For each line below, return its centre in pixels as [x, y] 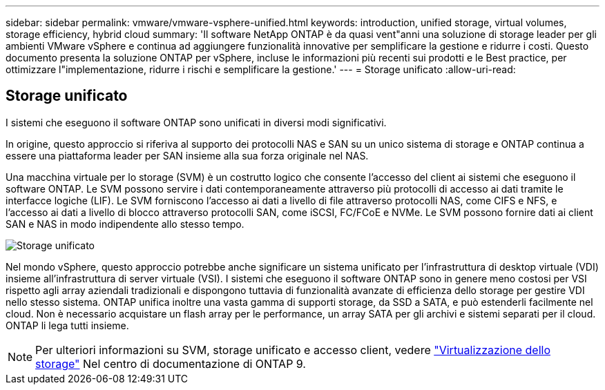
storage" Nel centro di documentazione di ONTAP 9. [171, 363]
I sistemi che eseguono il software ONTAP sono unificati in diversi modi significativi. [196, 122]
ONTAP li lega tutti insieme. [67, 325]
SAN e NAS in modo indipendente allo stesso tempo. [125, 224]
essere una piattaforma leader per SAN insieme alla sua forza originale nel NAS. [187, 155]
